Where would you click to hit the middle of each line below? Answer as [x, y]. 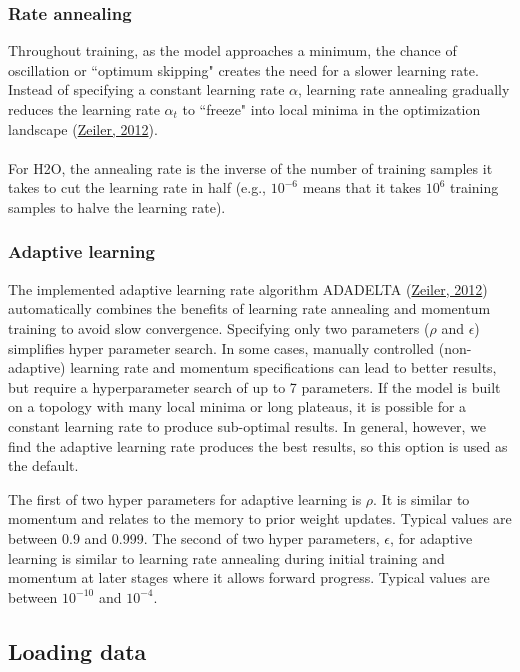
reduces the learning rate [84, 109]
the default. [43, 465]
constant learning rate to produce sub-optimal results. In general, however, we [247, 425]
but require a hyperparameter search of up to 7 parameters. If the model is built [254, 386]
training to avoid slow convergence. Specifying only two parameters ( [219, 327]
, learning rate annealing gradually [404, 89]
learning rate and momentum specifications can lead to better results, [283, 367]
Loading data [77, 650]
